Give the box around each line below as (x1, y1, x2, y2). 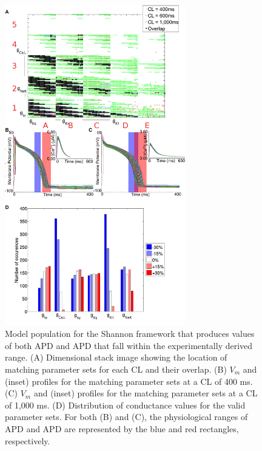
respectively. (5, 434, 50, 447)
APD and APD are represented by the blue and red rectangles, (5, 422, 239, 435)
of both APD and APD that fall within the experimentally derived (5, 339, 253, 351)
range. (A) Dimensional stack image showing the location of (5, 351, 227, 364)
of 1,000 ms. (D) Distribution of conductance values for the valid (5, 398, 246, 411)
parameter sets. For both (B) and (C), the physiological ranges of (5, 410, 248, 423)
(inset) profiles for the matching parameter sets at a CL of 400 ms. (5, 375, 253, 387)
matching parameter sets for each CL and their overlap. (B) (5, 363, 227, 375)
